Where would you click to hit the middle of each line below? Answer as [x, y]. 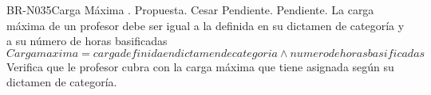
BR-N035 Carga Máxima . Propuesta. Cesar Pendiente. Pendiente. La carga [190, 9]
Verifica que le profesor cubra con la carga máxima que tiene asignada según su [200, 66]
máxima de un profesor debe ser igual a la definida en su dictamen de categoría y [206, 25]
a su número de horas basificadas [87, 41]
